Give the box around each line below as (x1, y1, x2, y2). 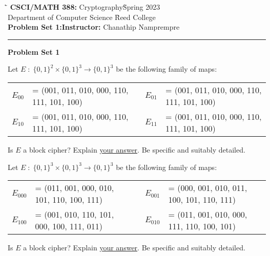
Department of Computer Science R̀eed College (8, 11, 156, 22)
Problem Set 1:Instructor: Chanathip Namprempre (8, 22, 180, 32)
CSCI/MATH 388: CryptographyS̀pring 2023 (10, 2, 160, 12)
